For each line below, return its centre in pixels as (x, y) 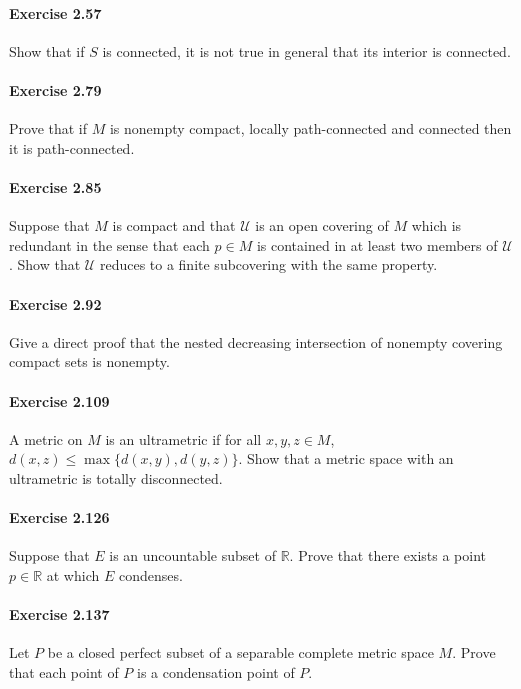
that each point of (64, 671)
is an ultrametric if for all (183, 438)
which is (436, 225)
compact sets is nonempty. (89, 361)
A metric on (46, 438)
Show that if (47, 50)
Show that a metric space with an (350, 458)
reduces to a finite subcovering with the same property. (268, 264)
